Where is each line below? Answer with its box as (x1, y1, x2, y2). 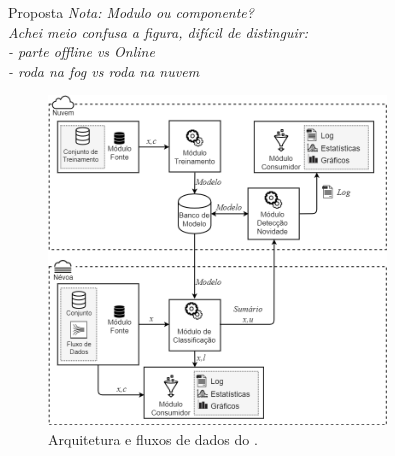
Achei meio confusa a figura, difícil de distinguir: (8, 21, 308, 42)
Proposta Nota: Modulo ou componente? (8, 2, 254, 22)
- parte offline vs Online (8, 41, 155, 62)
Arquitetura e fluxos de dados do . (48, 428, 258, 449)
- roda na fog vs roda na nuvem (8, 60, 200, 81)
